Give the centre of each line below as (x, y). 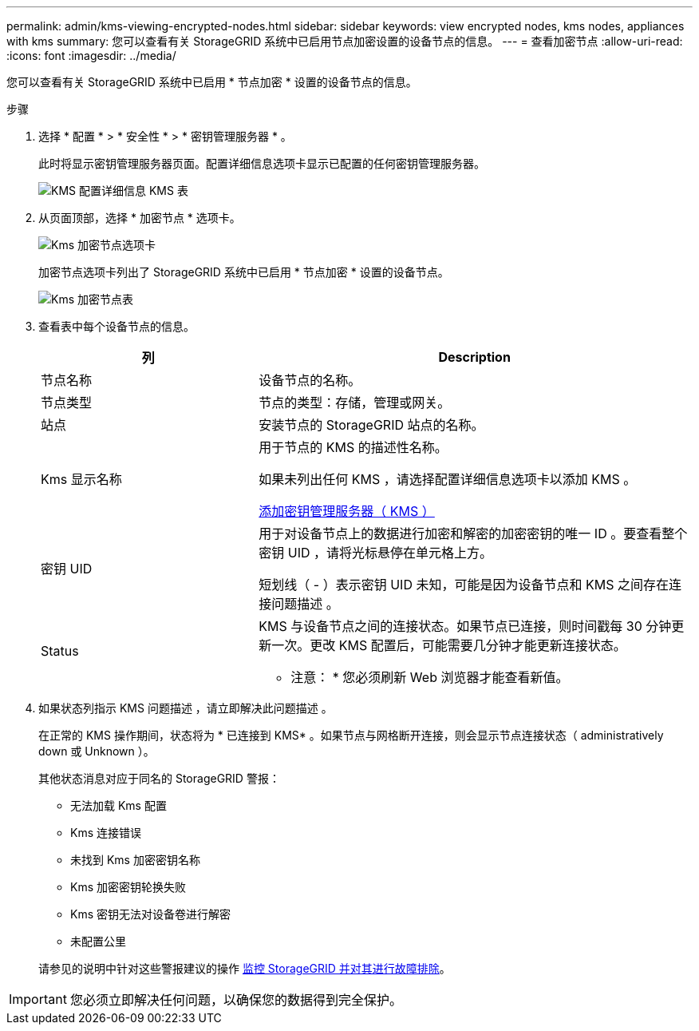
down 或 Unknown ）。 (97, 751)
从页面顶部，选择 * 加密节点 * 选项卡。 (140, 218)
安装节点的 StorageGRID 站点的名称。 (371, 425)
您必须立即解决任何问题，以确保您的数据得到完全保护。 (236, 1000)
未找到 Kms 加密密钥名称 (135, 860)
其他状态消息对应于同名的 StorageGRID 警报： (159, 778)
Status (60, 651)
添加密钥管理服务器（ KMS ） (347, 511)
